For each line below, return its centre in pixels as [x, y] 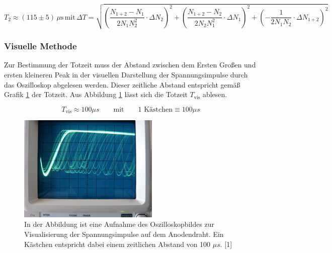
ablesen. [215, 94]
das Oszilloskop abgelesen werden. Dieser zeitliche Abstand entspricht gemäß [122, 84]
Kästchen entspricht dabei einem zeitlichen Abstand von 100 [117, 244]
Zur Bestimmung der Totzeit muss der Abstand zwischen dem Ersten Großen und [130, 65]
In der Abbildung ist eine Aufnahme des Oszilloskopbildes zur [119, 224]
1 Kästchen [155, 109]
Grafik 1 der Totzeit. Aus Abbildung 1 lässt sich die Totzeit [96, 94]
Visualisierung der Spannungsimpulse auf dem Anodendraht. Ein [124, 234]
